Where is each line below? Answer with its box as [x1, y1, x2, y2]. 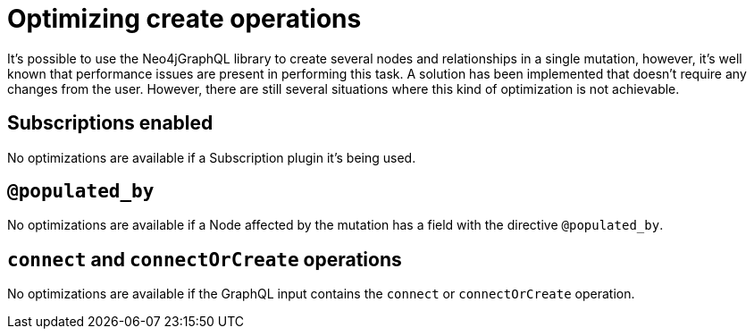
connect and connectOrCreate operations [7, 248, 402, 271]
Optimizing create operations [7, 4, 362, 34]
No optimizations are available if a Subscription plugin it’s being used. [7, 149, 416, 165]
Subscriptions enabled [7, 112, 214, 135]
